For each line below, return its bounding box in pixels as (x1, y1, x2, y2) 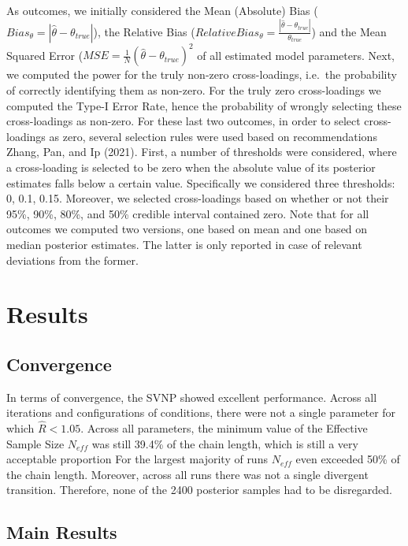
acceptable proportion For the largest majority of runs (6, 451, 268, 467)
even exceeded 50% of (295, 451, 400, 467)
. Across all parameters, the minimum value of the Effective (80, 420, 368, 436)
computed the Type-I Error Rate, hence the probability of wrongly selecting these (6, 97, 402, 113)
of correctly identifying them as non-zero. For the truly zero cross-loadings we (6, 82, 381, 98)
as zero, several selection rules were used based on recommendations (49, 128, 377, 144)
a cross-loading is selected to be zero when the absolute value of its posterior (6, 158, 376, 175)
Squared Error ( (6, 46, 83, 63)
